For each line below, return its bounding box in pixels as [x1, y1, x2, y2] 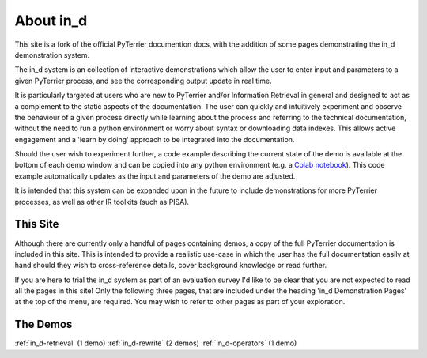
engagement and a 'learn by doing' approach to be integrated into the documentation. [14, 134, 295, 144]
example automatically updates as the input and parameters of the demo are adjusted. [14, 171, 296, 181]
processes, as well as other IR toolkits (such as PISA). [14, 197, 190, 206]
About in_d [14, 12, 88, 29]
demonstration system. [14, 50, 90, 59]
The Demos [14, 318, 73, 331]
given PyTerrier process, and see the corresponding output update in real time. [14, 76, 272, 85]
